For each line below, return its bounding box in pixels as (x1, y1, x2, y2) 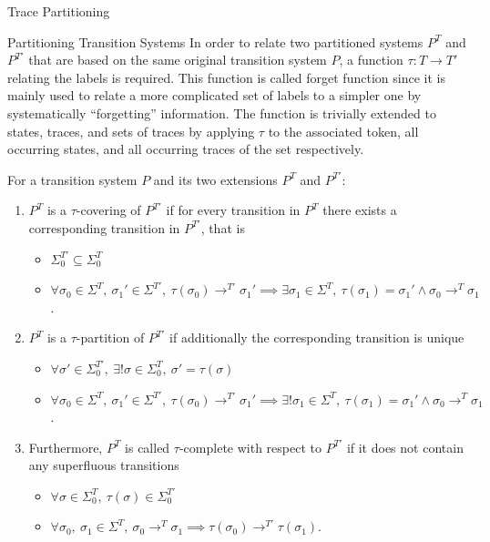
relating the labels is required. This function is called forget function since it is (7, 67, 445, 87)
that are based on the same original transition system (28, 50, 327, 69)
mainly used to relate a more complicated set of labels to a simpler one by (7, 86, 422, 105)
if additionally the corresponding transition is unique (169, 328, 464, 347)
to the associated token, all (268, 121, 419, 140)
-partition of (76, 328, 145, 347)
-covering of (76, 200, 141, 220)
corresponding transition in (28, 218, 180, 237)
